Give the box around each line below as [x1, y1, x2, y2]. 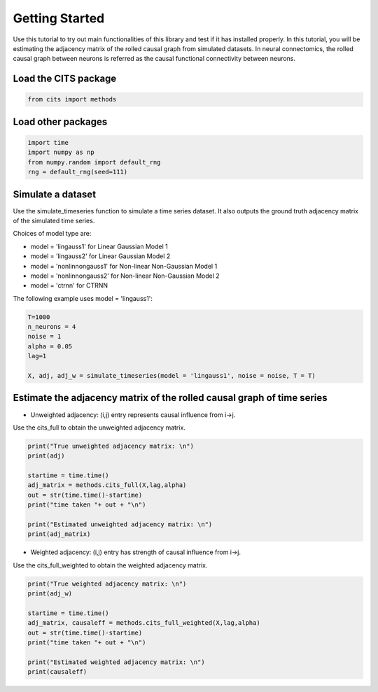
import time [27, 139, 69, 146]
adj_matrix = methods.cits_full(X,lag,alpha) [27, 481, 187, 489]
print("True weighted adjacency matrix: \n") [27, 579, 187, 588]
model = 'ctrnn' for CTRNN [30, 281, 108, 290]
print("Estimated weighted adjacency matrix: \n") [27, 658, 206, 666]
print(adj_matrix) [27, 530, 91, 538]
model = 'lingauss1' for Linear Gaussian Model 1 [30, 242, 168, 250]
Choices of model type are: [13, 230, 92, 238]
